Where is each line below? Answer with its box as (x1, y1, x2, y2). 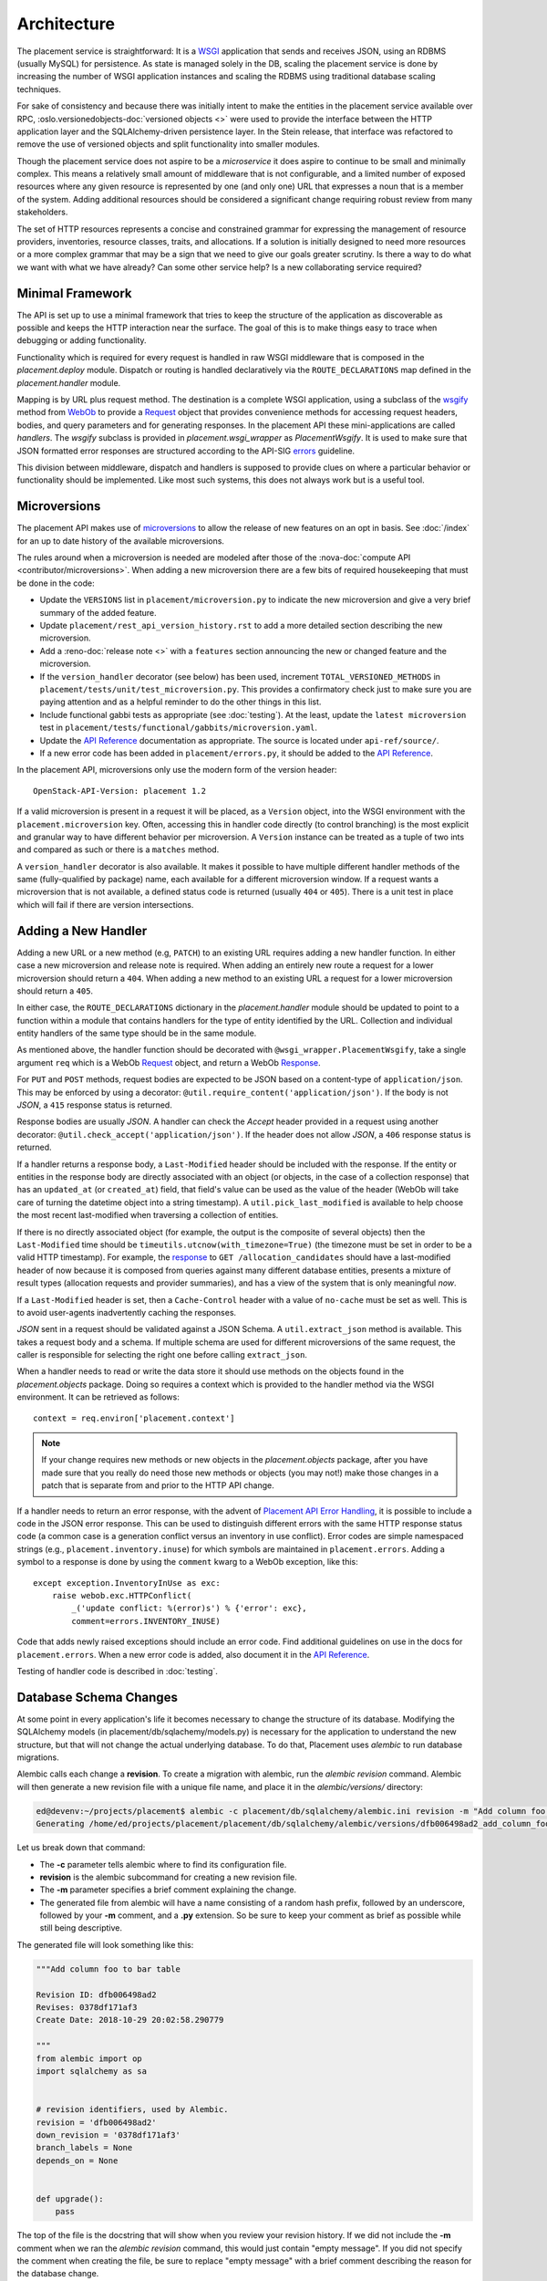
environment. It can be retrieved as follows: (16, 1391, 180, 1402)
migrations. (16, 1752, 59, 1763)
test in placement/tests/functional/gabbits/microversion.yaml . (39, 722, 318, 734)
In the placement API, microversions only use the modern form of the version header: (16, 765, 337, 776)
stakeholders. (16, 206, 68, 218)
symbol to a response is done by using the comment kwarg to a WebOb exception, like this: (16, 1557, 359, 1568)
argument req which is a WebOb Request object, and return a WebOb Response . (16, 1057, 321, 1068)
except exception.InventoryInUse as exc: (33, 1578, 221, 1588)
